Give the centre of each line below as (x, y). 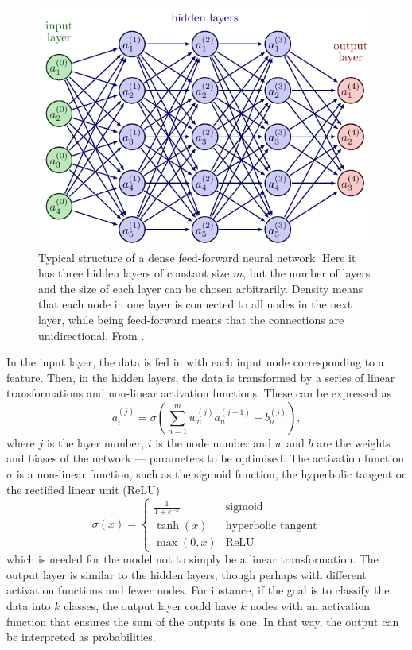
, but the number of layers (307, 273)
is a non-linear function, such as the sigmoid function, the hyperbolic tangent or (211, 474)
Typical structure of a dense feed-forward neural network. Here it (197, 257)
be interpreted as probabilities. (81, 637)
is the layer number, (95, 442)
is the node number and (213, 442)
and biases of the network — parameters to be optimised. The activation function (206, 458)
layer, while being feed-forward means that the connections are (191, 319)
